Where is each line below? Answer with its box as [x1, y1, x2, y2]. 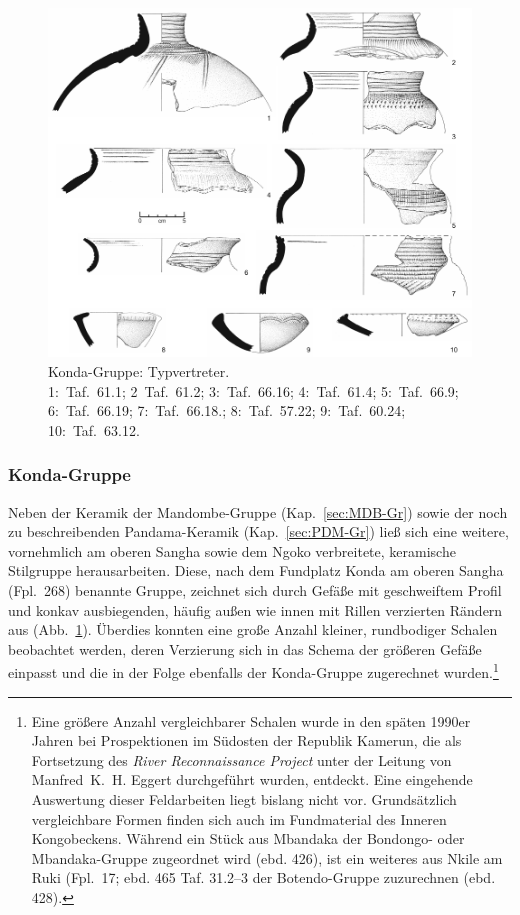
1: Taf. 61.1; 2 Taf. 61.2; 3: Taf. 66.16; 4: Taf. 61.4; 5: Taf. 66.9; [48, 380, 459, 401]
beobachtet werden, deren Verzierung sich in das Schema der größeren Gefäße [8, 638, 482, 659]
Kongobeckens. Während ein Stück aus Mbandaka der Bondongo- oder [31, 828, 465, 849]
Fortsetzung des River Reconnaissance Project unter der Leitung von [31, 749, 452, 770]
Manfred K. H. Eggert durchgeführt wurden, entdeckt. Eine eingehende [31, 769, 473, 790]
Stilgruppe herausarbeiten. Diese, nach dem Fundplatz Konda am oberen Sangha [8, 560, 504, 581]
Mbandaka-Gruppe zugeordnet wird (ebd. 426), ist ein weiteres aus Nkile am [31, 847, 503, 868]
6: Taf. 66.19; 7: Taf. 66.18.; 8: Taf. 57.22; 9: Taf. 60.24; [48, 400, 406, 421]
